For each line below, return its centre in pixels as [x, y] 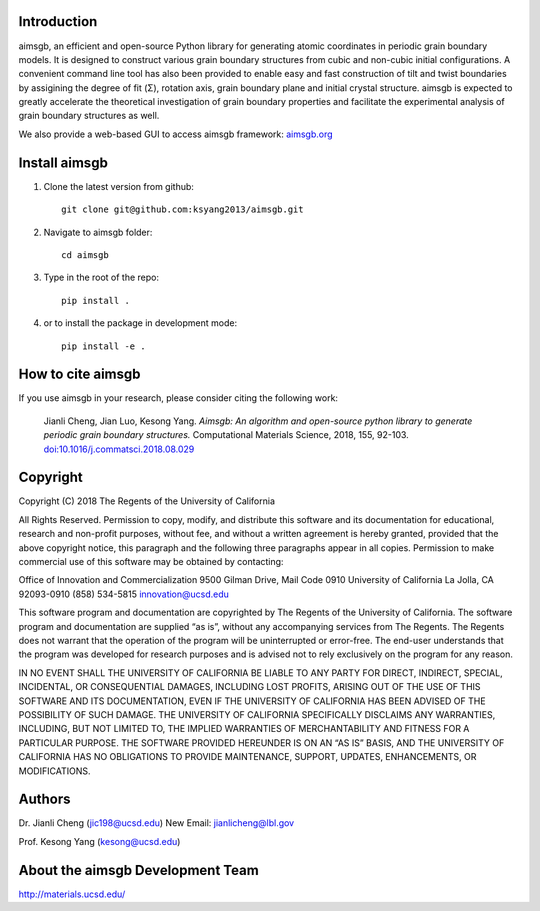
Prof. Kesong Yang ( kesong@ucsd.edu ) [99, 841]
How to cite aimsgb [79, 374]
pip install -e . [103, 346]
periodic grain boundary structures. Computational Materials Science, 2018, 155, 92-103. [226, 435]
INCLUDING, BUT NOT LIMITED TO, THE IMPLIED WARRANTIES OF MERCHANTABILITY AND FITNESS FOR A [244, 729]
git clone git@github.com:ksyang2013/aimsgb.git [182, 209]
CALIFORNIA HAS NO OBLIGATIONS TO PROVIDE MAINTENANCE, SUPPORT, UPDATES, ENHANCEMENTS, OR [247, 757]
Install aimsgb [63, 162]
